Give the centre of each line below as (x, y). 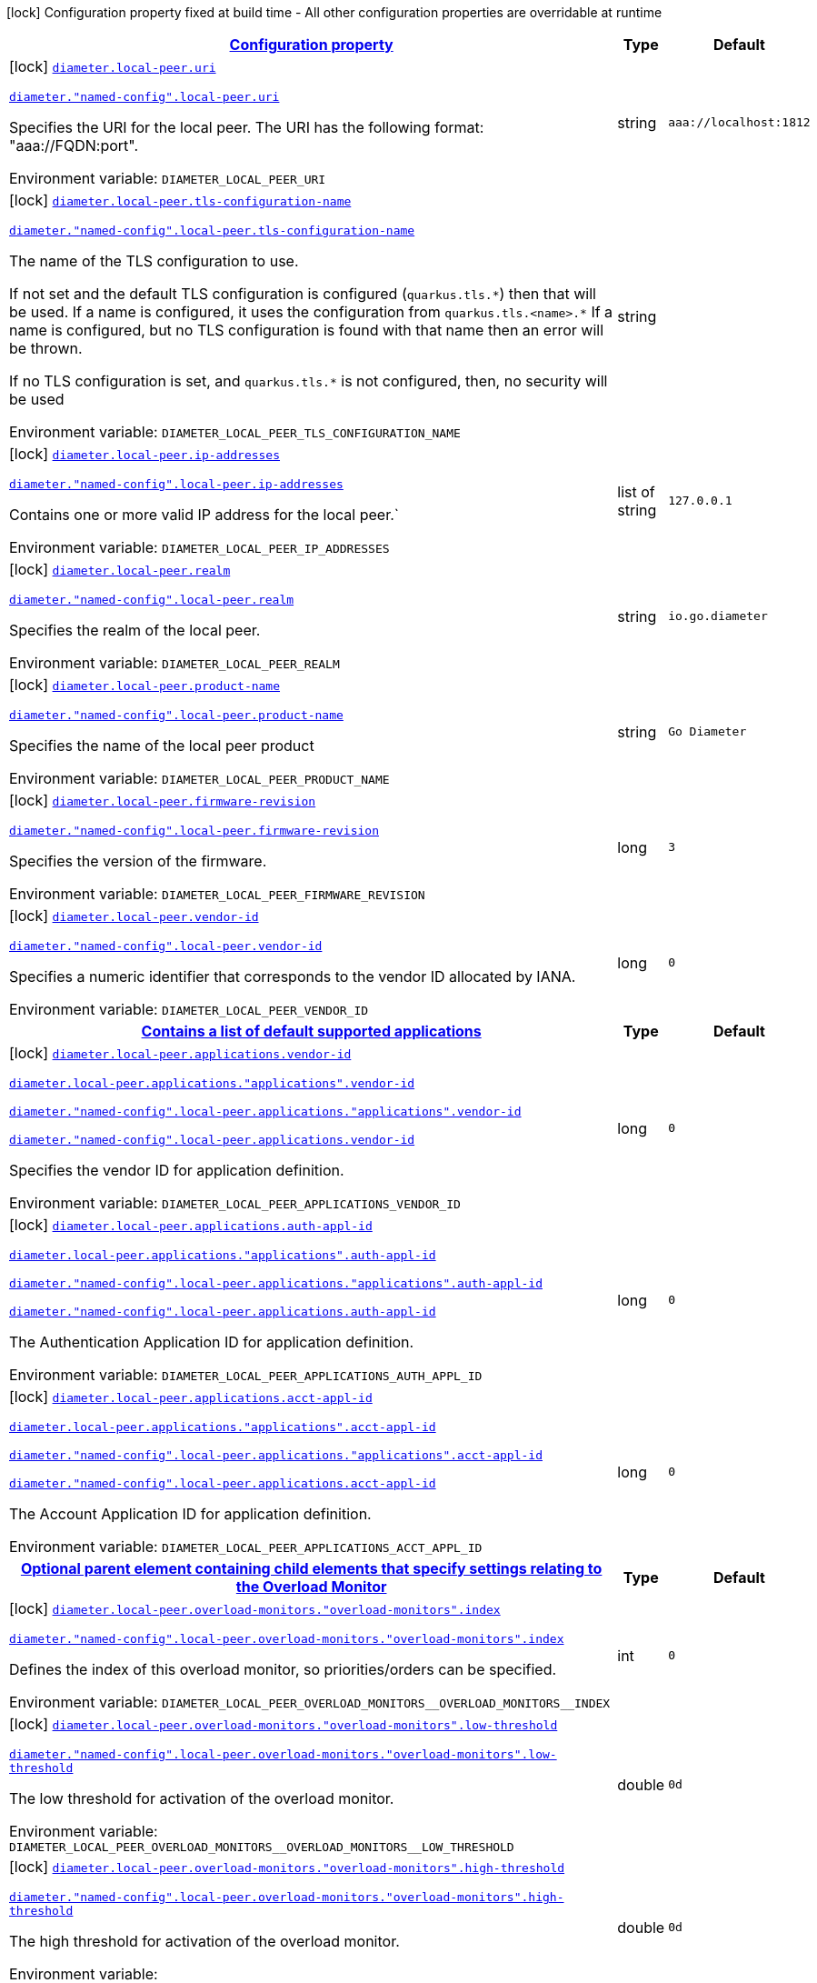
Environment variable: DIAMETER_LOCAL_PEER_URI (168, 178)
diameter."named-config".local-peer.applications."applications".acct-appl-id (276, 1455)
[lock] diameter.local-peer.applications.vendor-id (180, 1053)
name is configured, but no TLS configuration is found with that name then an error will (306, 330)
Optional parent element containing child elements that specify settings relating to (311, 1568)
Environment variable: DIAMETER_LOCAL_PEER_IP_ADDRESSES (199, 547)
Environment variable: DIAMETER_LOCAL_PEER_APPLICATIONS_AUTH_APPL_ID (246, 1375)
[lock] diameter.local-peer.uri (113, 66)
